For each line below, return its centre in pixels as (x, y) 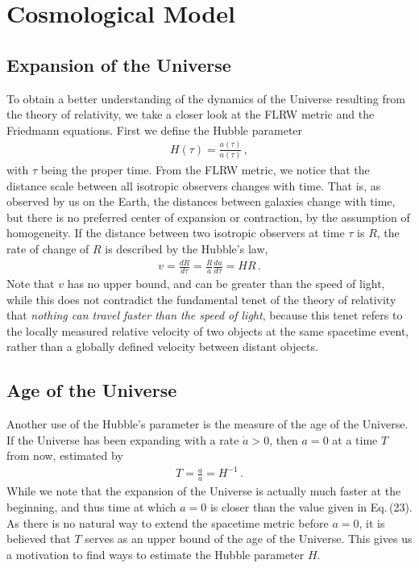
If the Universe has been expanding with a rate (123, 439)
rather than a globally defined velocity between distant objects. (162, 347)
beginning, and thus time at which (91, 506)
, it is (372, 522)
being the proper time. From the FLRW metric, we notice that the (205, 170)
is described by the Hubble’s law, (187, 248)
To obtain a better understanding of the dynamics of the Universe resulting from (206, 98)
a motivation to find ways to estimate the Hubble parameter (156, 554)
